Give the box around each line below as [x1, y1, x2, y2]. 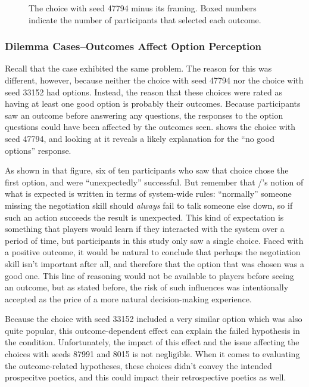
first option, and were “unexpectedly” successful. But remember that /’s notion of [5, 175, 304, 188]
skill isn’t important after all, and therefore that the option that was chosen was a [5, 257, 304, 270]
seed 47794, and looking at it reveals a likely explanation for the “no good [5, 132, 274, 144]
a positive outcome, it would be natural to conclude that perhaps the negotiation [5, 246, 301, 258]
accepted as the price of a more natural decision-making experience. [5, 292, 252, 305]
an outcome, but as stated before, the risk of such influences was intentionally [5, 281, 289, 293]
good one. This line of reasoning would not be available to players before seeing [5, 269, 294, 281]
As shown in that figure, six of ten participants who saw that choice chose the [5, 164, 289, 177]
